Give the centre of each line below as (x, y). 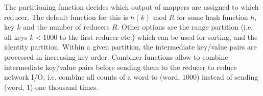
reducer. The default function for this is (66, 17)
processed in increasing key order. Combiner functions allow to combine (116, 56)
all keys (16, 37)
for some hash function (212, 17)
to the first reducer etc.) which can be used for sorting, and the (159, 37)
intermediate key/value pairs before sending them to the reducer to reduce (121, 67)
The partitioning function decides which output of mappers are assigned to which (131, 7)
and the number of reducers (66, 27)
